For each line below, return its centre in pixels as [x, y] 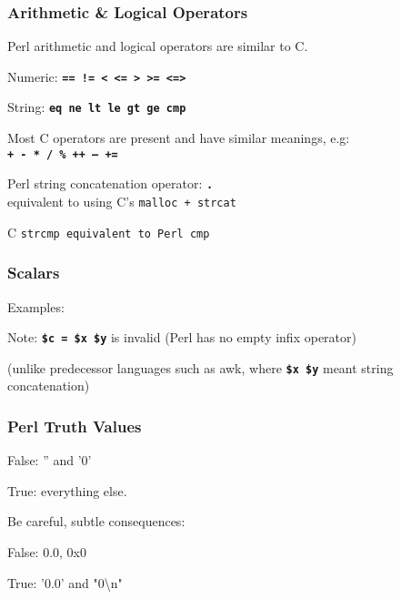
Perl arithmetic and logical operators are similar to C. [158, 46]
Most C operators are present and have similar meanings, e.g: [179, 138]
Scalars [34, 273]
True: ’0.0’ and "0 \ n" [65, 582]
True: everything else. [67, 490]
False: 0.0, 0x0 [47, 552]
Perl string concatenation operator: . [110, 183]
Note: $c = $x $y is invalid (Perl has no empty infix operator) [182, 337]
